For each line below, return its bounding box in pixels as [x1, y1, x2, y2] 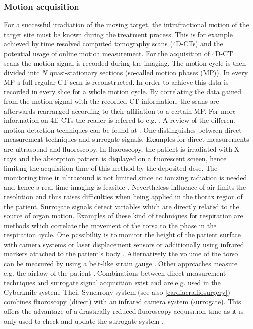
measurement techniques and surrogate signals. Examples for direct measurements [4, 134, 249, 144]
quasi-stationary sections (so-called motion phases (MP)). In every [49, 67, 248, 77]
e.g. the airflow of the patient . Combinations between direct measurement [4, 268, 226, 278]
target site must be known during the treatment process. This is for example [4, 29, 233, 39]
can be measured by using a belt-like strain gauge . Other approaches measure [4, 258, 238, 269]
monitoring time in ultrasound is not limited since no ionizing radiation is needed [4, 172, 247, 182]
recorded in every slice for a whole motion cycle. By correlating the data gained [4, 86, 241, 97]
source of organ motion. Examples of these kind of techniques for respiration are [4, 211, 243, 221]
